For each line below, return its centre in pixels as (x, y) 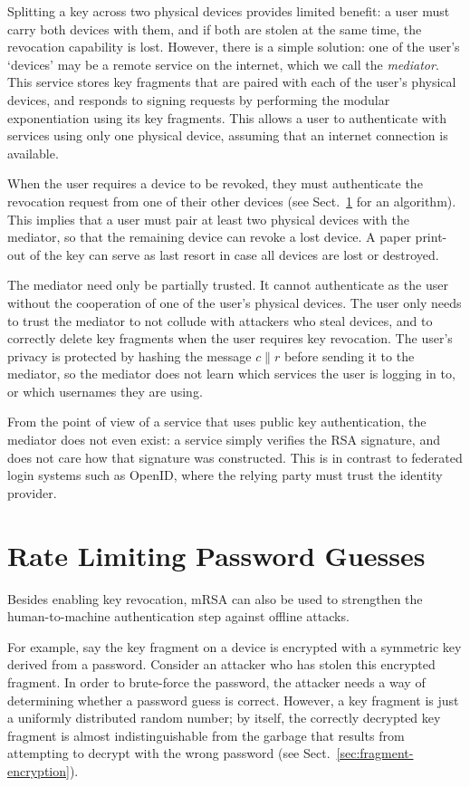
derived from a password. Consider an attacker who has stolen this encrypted (221, 664)
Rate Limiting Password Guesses (216, 555)
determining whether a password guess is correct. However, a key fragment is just (233, 700)
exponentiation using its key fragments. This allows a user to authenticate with (227, 117)
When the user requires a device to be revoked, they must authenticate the (215, 183)
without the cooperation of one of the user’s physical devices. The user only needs (235, 302)
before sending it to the (349, 355)
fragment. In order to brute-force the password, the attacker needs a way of (216, 681)
